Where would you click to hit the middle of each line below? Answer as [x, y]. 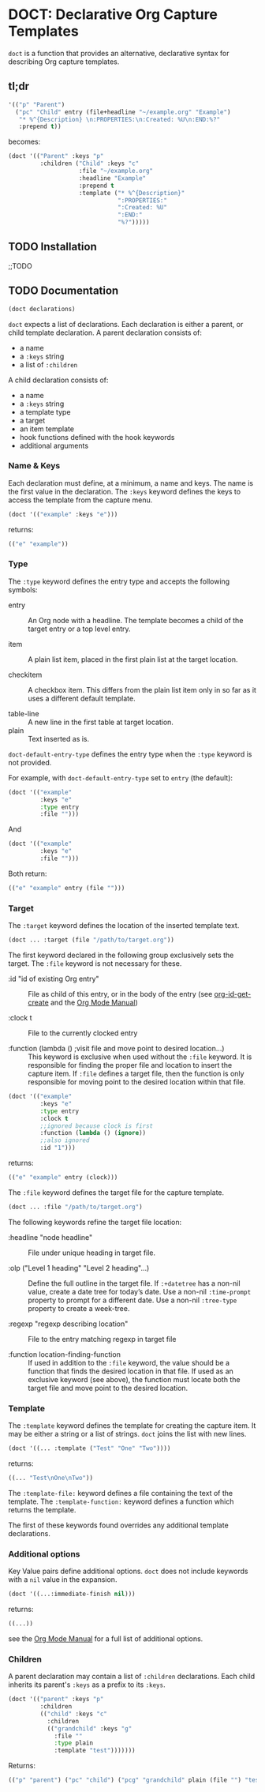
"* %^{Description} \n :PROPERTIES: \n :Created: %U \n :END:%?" [119, 119]
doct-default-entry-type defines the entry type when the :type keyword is [130, 754]
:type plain [73, 1743]
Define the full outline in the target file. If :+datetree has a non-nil [134, 1283]
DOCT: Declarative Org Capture [113, 15]
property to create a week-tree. [79, 1308]
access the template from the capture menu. [80, 500]
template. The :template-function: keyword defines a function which [121, 1501]
